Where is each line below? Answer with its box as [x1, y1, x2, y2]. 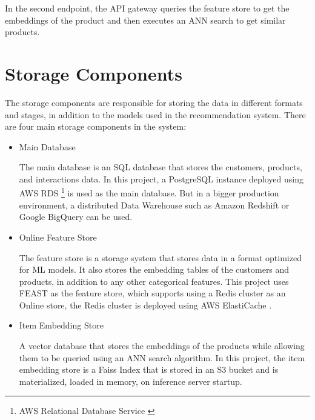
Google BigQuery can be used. [19, 210, 133, 223]
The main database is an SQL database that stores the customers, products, [19, 161, 302, 173]
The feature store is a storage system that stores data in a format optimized [19, 251, 302, 264]
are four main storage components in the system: [5, 120, 187, 133]
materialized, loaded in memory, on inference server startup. [19, 375, 242, 387]
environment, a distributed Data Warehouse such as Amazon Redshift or [19, 198, 290, 211]
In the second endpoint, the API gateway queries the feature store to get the [5, 2, 290, 14]
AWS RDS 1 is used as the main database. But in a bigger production [19, 185, 279, 199]
